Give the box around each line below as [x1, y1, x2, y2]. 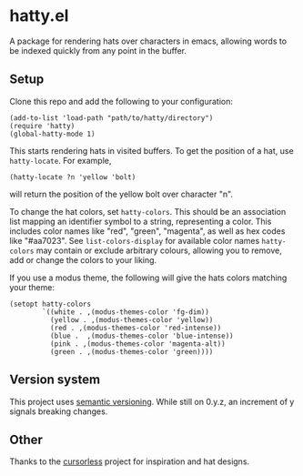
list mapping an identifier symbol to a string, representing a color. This [9, 216, 272, 227]
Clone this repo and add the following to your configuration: [9, 96, 234, 106]
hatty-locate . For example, [9, 155, 112, 166]
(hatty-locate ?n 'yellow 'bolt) [9, 172, 136, 182]
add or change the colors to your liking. [9, 254, 157, 265]
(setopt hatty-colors [9, 299, 92, 309]
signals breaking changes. [9, 406, 108, 417]
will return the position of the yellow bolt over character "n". [9, 188, 234, 199]
